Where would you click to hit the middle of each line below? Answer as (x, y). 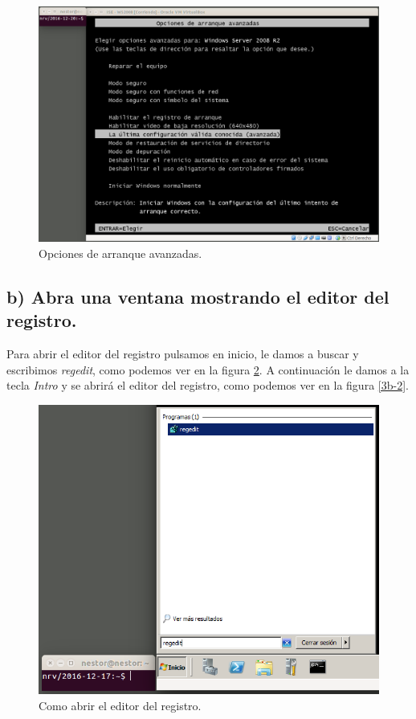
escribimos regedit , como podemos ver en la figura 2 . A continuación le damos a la (208, 369)
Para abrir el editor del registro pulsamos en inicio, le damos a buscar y (183, 353)
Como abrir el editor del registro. (120, 705)
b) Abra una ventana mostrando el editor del (198, 296)
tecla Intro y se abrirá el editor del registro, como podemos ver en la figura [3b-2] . (208, 385)
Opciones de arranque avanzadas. (120, 253)
